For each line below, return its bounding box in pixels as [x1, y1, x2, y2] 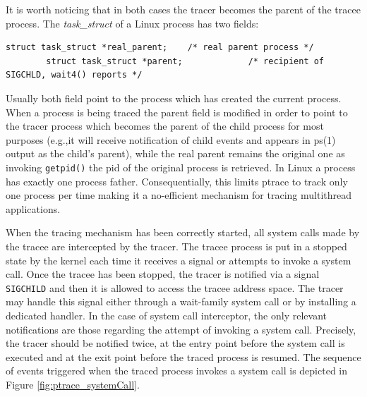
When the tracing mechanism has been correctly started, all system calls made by [6, 225, 360, 240]
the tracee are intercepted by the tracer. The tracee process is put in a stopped [6, 238, 347, 253]
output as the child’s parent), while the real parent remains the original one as [6, 146, 345, 161]
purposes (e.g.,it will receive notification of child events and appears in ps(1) [6, 132, 336, 147]
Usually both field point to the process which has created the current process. [6, 90, 342, 105]
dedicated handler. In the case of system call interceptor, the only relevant [6, 308, 327, 322]
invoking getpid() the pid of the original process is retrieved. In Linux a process [6, 159, 356, 174]
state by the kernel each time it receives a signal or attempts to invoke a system [6, 252, 351, 267]
